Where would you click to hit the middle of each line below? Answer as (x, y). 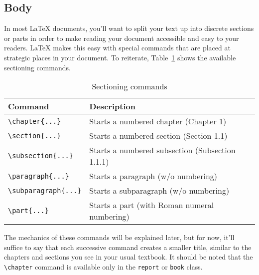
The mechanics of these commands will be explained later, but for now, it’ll (119, 237)
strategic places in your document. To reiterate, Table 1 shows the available (120, 57)
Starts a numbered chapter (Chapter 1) (158, 121)
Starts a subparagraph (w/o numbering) (159, 191)
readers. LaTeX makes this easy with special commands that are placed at (117, 48)
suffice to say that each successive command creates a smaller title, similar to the (128, 247)
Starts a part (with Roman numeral (152, 205)
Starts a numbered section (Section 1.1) (158, 136)
